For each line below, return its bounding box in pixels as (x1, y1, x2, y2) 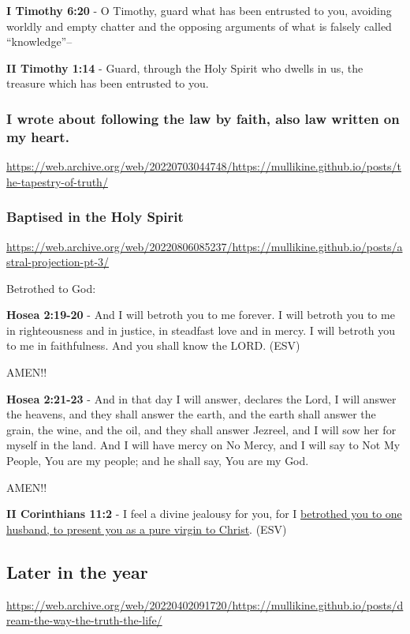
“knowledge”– (6, 33, 73, 50)
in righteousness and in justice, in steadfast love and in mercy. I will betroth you (6, 321, 395, 338)
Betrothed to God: (6, 279, 96, 296)
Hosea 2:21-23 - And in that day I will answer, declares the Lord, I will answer (6, 390, 397, 407)
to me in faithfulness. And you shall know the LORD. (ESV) (6, 337, 300, 354)
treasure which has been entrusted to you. (6, 75, 209, 92)
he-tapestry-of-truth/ (6, 173, 108, 189)
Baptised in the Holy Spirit (6, 207, 184, 227)
